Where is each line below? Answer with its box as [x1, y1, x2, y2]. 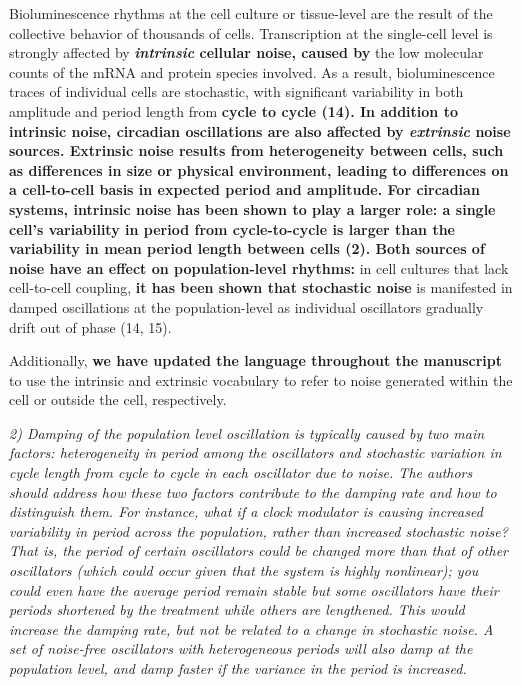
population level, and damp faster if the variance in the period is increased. [9, 658, 467, 678]
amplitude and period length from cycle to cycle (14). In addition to [9, 100, 458, 121]
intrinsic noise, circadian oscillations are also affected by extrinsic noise [9, 120, 511, 141]
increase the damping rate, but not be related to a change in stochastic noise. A [9, 618, 494, 639]
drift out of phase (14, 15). [9, 316, 172, 337]
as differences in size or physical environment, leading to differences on [9, 159, 509, 180]
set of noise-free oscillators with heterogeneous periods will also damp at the [9, 638, 473, 659]
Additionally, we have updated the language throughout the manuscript [9, 350, 503, 371]
